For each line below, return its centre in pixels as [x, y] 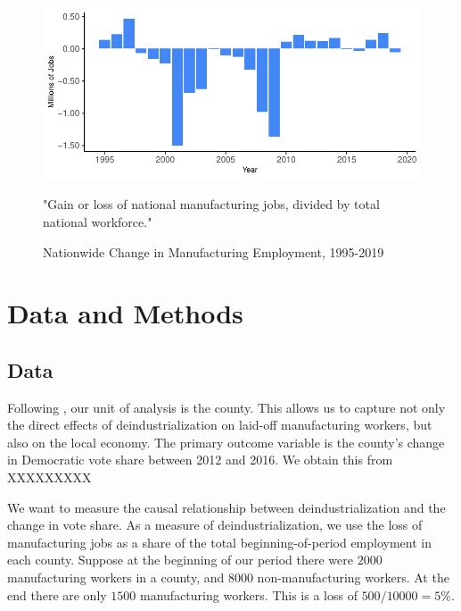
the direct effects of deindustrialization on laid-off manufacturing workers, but [220, 425]
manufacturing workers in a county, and [116, 578]
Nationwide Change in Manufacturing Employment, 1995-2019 [214, 251]
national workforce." [98, 221]
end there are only [57, 594]
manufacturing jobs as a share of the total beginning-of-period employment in [219, 542]
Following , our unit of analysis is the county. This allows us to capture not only [226, 407]
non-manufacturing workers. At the [353, 578]
